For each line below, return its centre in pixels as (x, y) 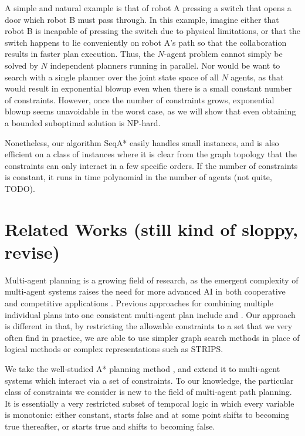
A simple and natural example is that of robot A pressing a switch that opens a (148, 8)
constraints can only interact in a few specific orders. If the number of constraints (151, 165)
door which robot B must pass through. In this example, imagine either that (142, 19)
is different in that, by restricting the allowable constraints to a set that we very (149, 326)
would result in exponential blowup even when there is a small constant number (148, 88)
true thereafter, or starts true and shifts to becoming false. (110, 426)
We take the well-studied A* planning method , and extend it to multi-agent (143, 368)
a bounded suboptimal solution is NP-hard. (83, 122)
